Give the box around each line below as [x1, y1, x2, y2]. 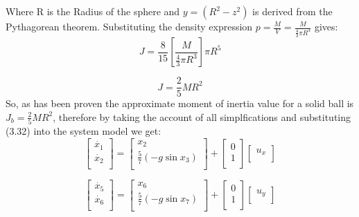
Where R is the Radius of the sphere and [6, 4, 180, 18]
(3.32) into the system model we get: [6, 124, 161, 138]
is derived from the [252, 4, 333, 18]
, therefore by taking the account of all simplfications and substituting [53, 109, 351, 124]
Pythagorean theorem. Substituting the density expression [6, 19, 253, 33]
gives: [314, 19, 338, 33]
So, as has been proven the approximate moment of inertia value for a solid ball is [6, 96, 354, 111]
